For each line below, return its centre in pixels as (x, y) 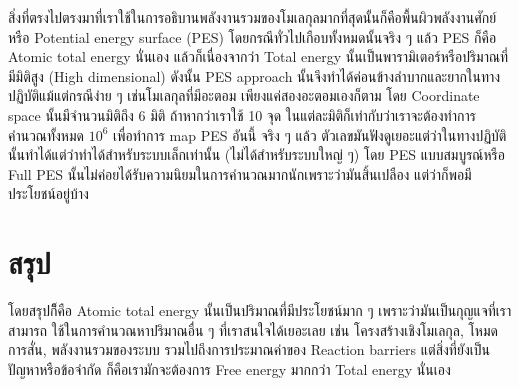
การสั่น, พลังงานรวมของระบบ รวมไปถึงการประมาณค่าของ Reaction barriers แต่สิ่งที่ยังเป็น (249, 349)
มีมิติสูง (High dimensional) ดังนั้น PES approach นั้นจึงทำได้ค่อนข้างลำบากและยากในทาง (254, 75)
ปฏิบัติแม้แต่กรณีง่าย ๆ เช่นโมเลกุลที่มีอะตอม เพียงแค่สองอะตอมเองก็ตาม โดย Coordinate (244, 95)
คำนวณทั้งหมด (46, 134)
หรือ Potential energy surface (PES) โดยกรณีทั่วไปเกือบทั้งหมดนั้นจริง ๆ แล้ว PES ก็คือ (252, 36)
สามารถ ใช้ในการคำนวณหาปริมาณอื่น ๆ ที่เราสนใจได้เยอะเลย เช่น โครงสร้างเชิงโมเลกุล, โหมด (253, 329)
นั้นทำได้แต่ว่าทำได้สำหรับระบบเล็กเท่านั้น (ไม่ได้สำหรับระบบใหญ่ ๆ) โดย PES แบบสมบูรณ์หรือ (256, 154)
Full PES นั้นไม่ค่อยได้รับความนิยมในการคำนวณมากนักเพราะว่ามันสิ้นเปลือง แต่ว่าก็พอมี (240, 173)
